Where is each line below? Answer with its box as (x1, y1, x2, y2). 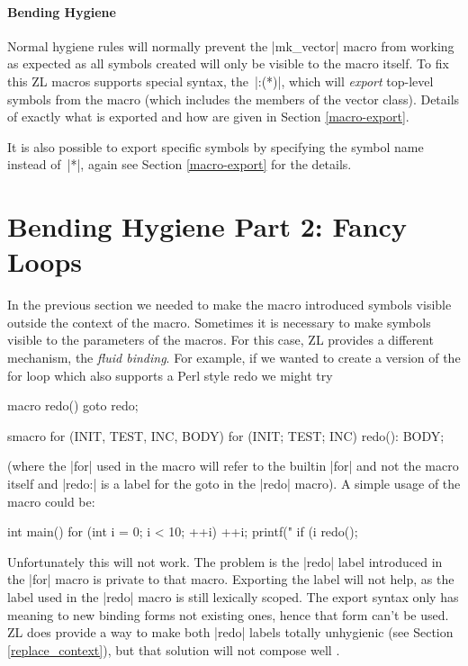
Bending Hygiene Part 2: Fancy (7, 208, 407, 245)
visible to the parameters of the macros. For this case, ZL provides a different (7, 330, 434, 349)
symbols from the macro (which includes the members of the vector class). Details (7, 89, 460, 108)
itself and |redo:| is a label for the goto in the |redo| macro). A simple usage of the (7, 474, 461, 493)
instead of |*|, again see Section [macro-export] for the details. (7, 155, 352, 174)
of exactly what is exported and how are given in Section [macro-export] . (7, 107, 409, 126)
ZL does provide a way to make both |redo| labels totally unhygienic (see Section (7, 623, 454, 642)
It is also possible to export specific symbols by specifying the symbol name (7, 137, 424, 156)
